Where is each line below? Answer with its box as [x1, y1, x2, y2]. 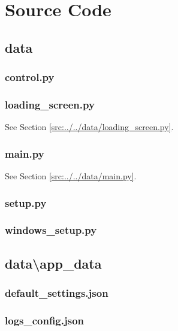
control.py [5, 70, 55, 85]
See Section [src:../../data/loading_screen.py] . [5, 121, 174, 133]
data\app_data [5, 254, 102, 272]
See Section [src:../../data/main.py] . [5, 170, 137, 182]
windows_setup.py [5, 222, 97, 237]
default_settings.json [5, 285, 108, 300]
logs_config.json [5, 312, 85, 327]
